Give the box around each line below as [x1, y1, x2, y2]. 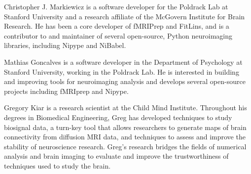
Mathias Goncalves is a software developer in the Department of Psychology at [4, 56, 243, 67]
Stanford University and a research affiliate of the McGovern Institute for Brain [4, 11, 245, 21]
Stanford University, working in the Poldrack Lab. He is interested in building [4, 66, 239, 77]
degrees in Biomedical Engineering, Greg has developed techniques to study [4, 112, 232, 122]
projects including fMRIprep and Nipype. [4, 86, 129, 96]
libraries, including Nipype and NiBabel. [4, 40, 126, 50]
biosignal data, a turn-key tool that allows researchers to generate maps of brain [4, 122, 247, 132]
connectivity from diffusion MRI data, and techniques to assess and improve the [4, 131, 246, 142]
